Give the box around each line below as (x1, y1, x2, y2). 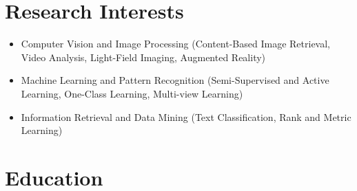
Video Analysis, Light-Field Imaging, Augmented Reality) (21, 49, 266, 64)
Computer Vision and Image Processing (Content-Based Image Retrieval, (21, 36, 330, 51)
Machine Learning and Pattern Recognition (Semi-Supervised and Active (21, 73, 329, 87)
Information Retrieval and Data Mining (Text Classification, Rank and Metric (21, 109, 351, 124)
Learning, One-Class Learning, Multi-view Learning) (21, 86, 243, 100)
